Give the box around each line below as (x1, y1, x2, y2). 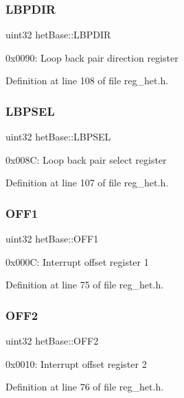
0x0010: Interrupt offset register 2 (5, 356, 147, 371)
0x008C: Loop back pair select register (5, 152, 167, 166)
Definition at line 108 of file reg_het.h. (5, 73, 169, 88)
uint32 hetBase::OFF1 (5, 232, 99, 246)
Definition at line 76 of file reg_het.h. (5, 380, 164, 394)
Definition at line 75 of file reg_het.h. (5, 277, 164, 292)
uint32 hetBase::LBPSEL (5, 129, 111, 144)
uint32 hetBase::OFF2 (5, 334, 99, 348)
